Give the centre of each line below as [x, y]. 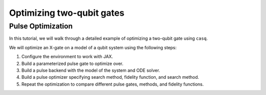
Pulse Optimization [41, 26]
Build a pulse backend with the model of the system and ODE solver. [91, 70]
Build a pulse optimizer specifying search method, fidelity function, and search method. [110, 77]
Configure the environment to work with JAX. [67, 57]
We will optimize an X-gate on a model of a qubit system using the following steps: [93, 47]
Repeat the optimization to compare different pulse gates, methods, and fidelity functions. [113, 84]
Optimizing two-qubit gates [67, 13]
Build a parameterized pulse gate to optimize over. [72, 63]
